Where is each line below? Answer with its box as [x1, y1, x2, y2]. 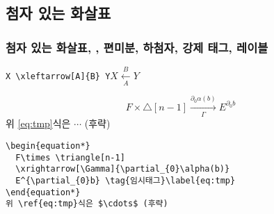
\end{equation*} [6, 187, 81, 197]
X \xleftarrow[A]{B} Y [6, 71, 111, 81]
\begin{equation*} [6, 140, 90, 151]
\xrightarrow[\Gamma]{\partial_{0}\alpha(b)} [15, 164, 230, 174]
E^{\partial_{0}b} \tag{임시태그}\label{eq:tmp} [15, 175, 236, 186]
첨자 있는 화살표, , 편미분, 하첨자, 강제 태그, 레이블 [6, 38, 268, 56]
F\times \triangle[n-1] [15, 152, 125, 163]
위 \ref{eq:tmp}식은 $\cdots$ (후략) [6, 199, 168, 209]
